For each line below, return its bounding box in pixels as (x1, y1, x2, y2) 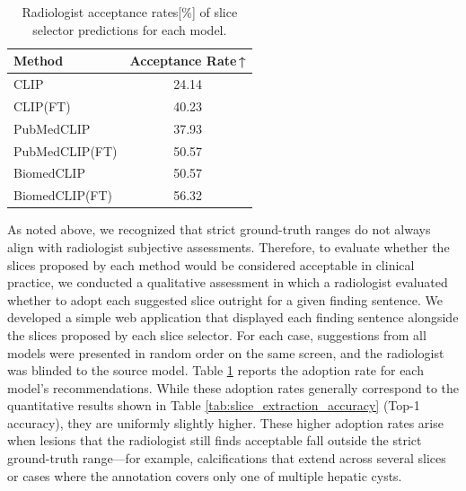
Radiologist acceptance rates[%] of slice (22, 3, 238, 21)
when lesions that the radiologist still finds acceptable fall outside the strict (7, 431, 422, 450)
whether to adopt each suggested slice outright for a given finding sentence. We (7, 290, 443, 309)
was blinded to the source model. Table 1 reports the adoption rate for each (7, 361, 424, 380)
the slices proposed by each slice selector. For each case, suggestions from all (7, 325, 426, 344)
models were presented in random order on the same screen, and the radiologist (7, 343, 444, 362)
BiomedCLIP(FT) (13, 186, 113, 205)
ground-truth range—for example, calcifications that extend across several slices (7, 449, 446, 468)
